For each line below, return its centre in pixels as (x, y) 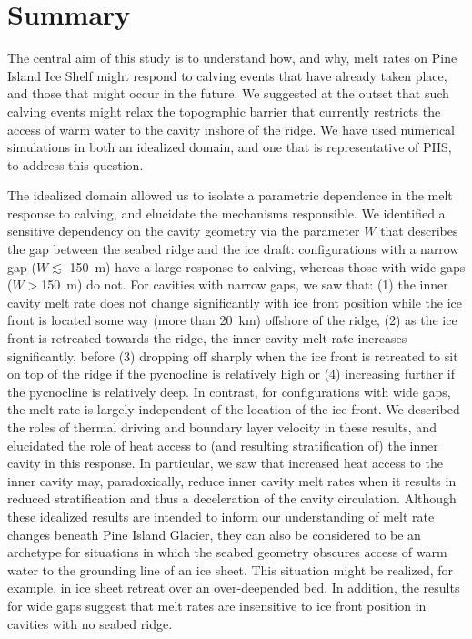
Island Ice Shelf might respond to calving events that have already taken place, (227, 75)
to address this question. (75, 164)
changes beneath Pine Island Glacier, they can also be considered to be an (214, 534)
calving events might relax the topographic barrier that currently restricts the (224, 111)
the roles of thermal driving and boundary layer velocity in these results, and (222, 427)
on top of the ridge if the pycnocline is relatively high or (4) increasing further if (231, 374)
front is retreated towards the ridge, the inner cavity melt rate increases (207, 338)
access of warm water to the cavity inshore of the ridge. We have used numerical (231, 129)
